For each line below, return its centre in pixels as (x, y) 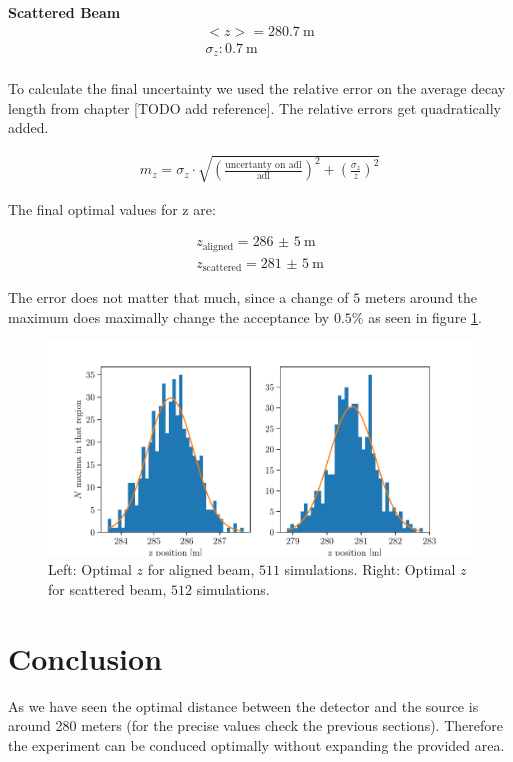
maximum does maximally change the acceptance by (169, 316)
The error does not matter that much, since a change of (178, 297)
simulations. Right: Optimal (370, 569)
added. (28, 127)
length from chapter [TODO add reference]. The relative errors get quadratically (254, 107)
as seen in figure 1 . (425, 316)
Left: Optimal (90, 569)
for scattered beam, (107, 588)
